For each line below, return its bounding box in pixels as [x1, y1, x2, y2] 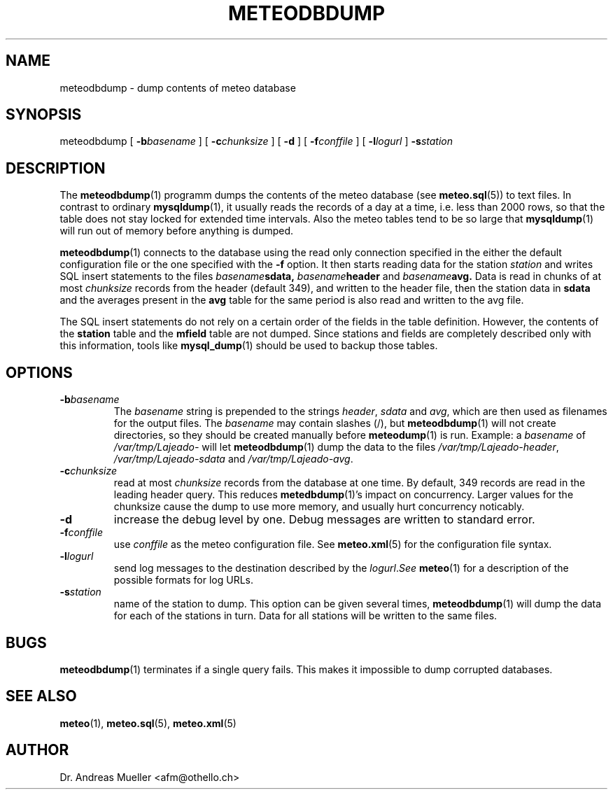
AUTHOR [6, 741, 69, 759]
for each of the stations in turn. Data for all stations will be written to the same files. [113, 610, 498, 622]
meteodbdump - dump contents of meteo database [59, 81, 296, 94]
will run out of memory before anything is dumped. [59, 225, 294, 237]
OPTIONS [6, 363, 73, 381]
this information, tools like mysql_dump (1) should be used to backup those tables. [59, 339, 438, 352]
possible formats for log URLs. [113, 574, 253, 586]
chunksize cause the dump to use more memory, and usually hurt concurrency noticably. [113, 500, 525, 513]
